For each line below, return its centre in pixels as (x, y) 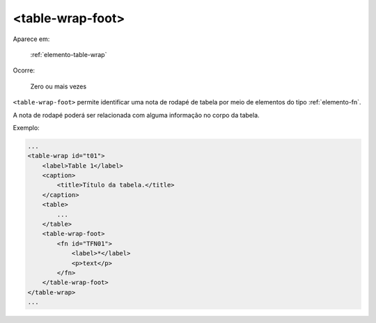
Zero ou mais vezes (58, 86)
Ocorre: (24, 70)
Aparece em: (31, 39)
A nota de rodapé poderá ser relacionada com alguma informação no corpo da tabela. (136, 115)
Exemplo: (26, 127)
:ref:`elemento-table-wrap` (69, 54)
